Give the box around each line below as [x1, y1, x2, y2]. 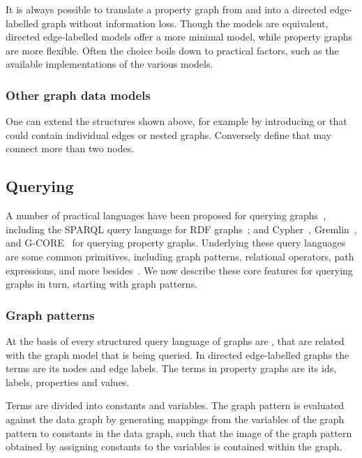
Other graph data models [6, 86, 151, 103]
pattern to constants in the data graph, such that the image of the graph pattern [6, 425, 352, 440]
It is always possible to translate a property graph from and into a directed [6, 2, 327, 16]
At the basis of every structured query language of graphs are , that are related [6, 333, 345, 348]
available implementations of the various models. [6, 57, 213, 71]
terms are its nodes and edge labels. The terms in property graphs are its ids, [6, 361, 337, 376]
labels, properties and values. [6, 374, 130, 389]
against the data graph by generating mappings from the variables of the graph [6, 411, 345, 426]
